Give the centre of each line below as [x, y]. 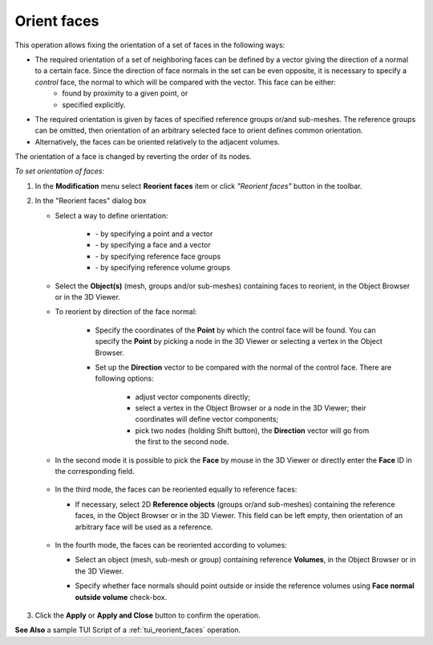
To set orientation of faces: [59, 171]
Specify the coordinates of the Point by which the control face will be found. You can [235, 330]
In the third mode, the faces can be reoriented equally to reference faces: [176, 489]
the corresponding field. [95, 472]
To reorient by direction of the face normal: [126, 312]
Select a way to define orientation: [111, 215]
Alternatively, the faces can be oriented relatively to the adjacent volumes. [158, 141]
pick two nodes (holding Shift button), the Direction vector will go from [252, 431]
